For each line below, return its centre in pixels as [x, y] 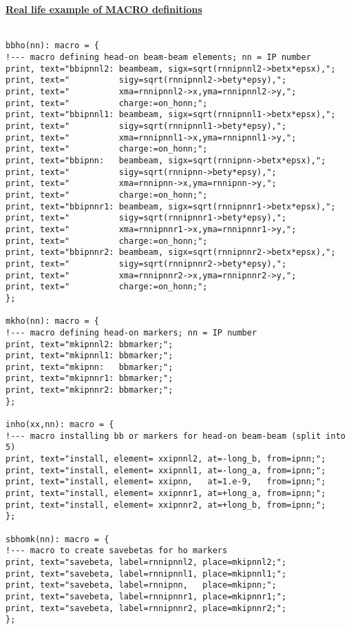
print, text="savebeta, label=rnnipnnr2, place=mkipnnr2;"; [146, 608]
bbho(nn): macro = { [53, 46]
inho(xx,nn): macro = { [60, 425]
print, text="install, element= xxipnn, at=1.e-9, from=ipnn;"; [166, 482]
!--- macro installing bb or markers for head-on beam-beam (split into [175, 436]
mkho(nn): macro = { [53, 321]
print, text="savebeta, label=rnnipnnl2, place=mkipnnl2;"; [146, 562]
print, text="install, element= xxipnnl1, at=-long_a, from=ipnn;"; [166, 470]
